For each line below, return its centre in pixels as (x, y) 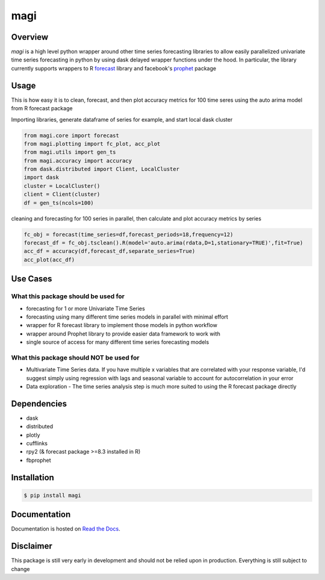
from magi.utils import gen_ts (70, 152)
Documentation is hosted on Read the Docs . (66, 529)
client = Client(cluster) (62, 195)
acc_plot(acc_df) (49, 260)
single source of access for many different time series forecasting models (118, 342)
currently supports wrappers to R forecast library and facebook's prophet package (114, 68)
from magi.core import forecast (72, 135)
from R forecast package (42, 108)
